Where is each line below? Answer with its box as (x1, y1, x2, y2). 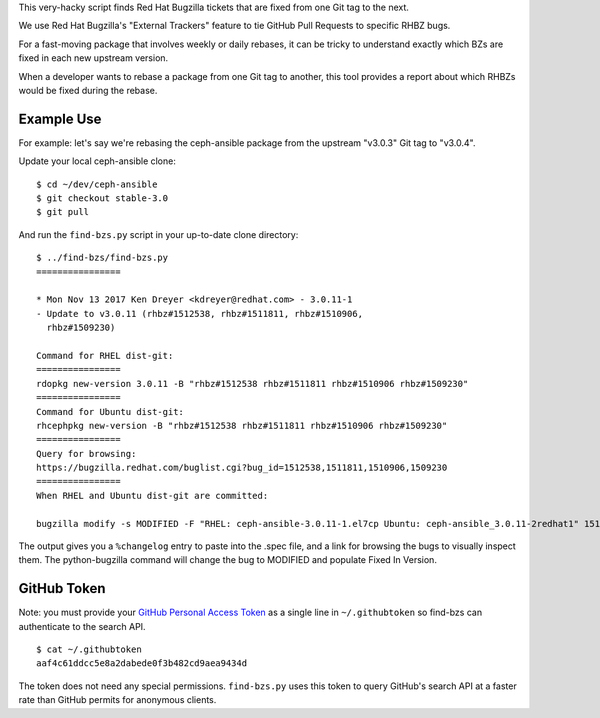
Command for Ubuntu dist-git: (36, 406, 185, 417)
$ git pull (36, 206, 90, 218)
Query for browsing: (36, 448, 137, 459)
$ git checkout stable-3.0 (36, 193, 169, 204)
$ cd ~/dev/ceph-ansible (36, 178, 158, 190)
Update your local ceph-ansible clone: (18, 155, 177, 167)
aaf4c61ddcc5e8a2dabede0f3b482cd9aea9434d (36, 658, 248, 669)
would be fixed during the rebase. (18, 84, 158, 96)
